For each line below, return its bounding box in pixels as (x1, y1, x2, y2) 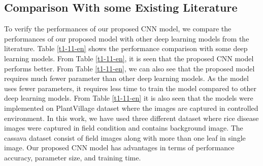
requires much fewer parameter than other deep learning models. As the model (4, 73, 249, 84)
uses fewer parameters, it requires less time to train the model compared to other (4, 82, 256, 93)
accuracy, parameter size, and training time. (4, 152, 141, 162)
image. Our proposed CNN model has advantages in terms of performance (4, 142, 235, 153)
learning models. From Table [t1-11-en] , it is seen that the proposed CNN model (4, 53, 254, 63)
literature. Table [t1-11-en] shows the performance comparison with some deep (4, 43, 248, 54)
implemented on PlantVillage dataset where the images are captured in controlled (4, 102, 258, 113)
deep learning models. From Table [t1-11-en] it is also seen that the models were (4, 93, 253, 103)
